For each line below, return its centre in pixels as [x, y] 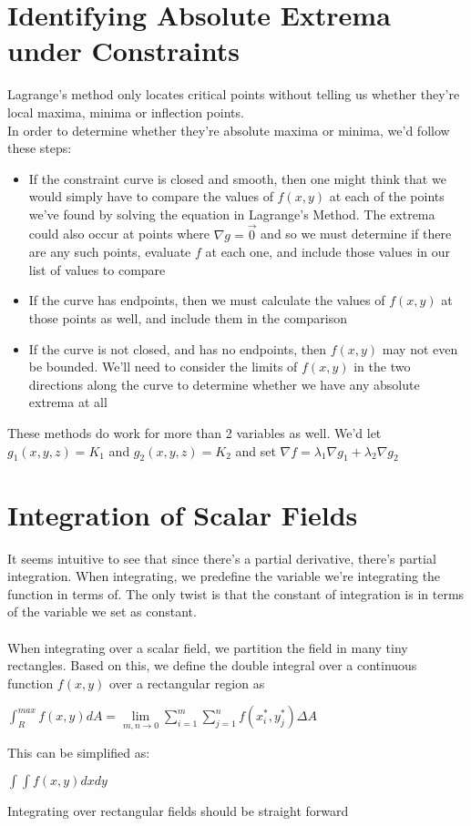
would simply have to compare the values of [151, 196]
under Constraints [123, 51]
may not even [420, 348]
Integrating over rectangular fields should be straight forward [178, 811]
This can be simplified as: [79, 752]
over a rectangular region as [187, 683]
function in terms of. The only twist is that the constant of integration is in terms [236, 593]
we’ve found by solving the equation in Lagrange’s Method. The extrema [232, 214]
